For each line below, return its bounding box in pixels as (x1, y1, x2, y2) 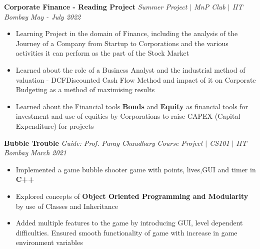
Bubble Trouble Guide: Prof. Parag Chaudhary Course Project (4, 137, 203, 148)
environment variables (15, 237, 83, 247)
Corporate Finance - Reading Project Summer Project (4, 2, 187, 12)
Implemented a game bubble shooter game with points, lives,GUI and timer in (15, 164, 256, 174)
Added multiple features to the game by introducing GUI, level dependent (15, 217, 243, 228)
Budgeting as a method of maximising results (15, 84, 155, 95)
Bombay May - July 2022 (4, 11, 81, 22)
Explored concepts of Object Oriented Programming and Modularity (15, 190, 248, 201)
